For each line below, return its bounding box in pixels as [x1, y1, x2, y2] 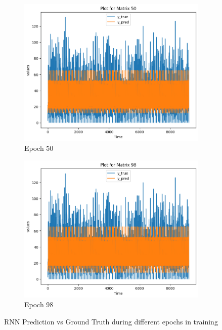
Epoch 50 [24, 143, 54, 153]
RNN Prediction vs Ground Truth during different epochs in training [4, 316, 218, 326]
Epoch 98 [24, 299, 54, 310]
